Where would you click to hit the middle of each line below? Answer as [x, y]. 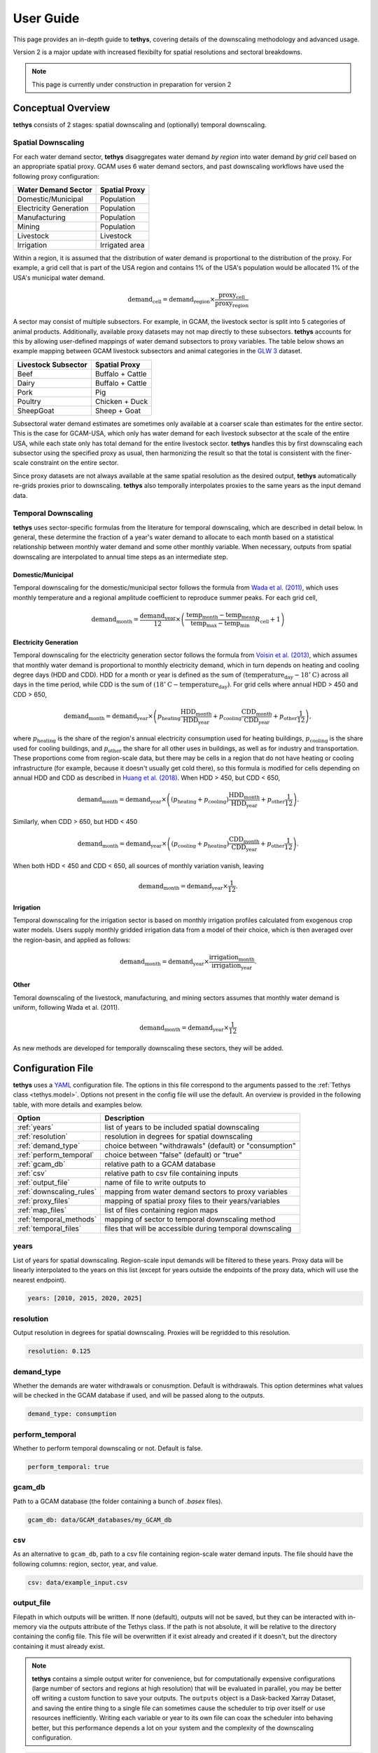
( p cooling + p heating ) [200, 844]
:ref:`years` [35, 1127]
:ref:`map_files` [42, 1210]
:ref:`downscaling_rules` [57, 1191]
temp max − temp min [220, 624]
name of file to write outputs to [155, 1182]
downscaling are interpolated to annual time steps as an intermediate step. [120, 557]
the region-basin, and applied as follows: [72, 940]
